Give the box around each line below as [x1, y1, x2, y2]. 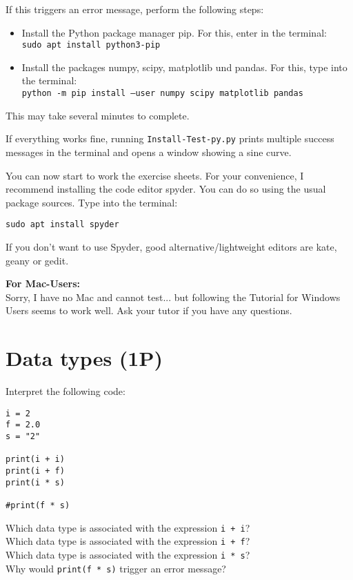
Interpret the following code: [6, 384, 125, 398]
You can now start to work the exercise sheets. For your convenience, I [6, 168, 304, 182]
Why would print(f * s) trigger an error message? [6, 561, 226, 575]
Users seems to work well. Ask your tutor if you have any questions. [6, 303, 292, 318]
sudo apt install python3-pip [21, 40, 161, 50]
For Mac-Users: [6, 276, 81, 291]
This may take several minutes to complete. [6, 108, 190, 122]
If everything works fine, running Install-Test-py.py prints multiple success [6, 131, 334, 146]
